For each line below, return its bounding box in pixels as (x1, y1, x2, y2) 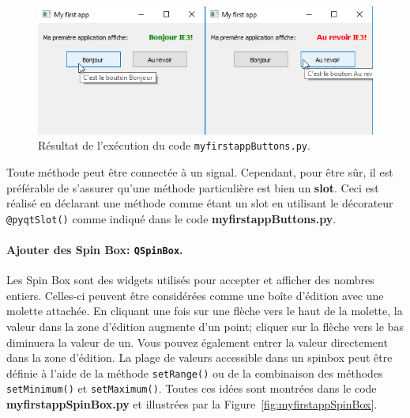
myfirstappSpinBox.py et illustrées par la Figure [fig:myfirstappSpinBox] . (6, 396, 378, 412)
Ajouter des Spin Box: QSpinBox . (6, 241, 183, 257)
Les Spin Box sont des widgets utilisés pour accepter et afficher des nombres (6, 272, 374, 288)
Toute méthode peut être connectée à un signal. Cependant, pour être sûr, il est (6, 163, 393, 180)
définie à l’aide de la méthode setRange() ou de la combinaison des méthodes (6, 364, 383, 381)
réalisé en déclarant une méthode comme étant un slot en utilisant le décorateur (6, 195, 393, 211)
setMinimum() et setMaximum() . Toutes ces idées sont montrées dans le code (6, 380, 377, 397)
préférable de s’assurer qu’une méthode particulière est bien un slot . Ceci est (6, 179, 379, 196)
